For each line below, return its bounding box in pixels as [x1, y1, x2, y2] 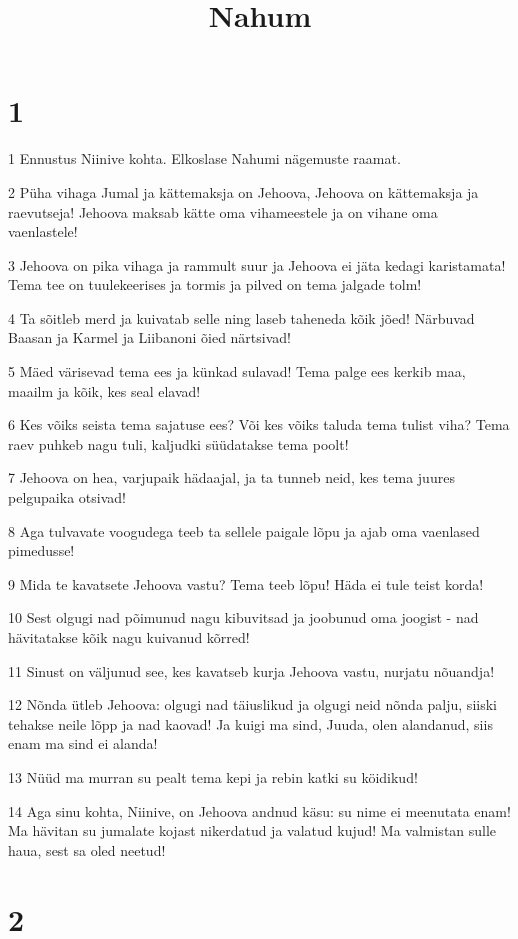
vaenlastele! [8, 221, 78, 242]
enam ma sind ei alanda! [8, 733, 158, 754]
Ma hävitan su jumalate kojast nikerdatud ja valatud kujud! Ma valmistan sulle [8, 820, 497, 841]
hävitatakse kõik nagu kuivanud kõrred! [8, 627, 250, 647]
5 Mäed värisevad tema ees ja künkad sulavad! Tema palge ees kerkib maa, [8, 361, 466, 382]
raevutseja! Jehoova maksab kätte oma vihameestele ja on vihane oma [8, 201, 438, 222]
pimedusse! [8, 540, 75, 561]
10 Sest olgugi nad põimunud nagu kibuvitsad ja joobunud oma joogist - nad [8, 607, 479, 628]
